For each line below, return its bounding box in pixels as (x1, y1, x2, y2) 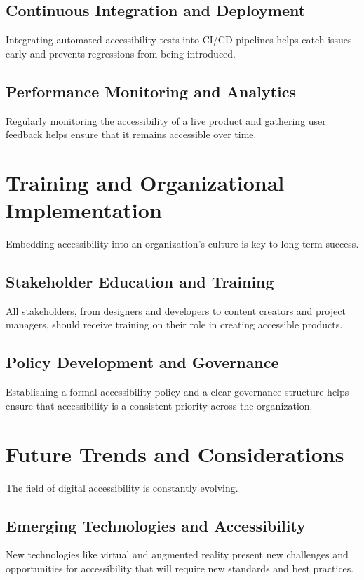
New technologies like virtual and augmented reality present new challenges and (6, 547, 349, 562)
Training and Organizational (6, 168, 285, 196)
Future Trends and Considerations (6, 439, 344, 468)
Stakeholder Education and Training (6, 271, 274, 292)
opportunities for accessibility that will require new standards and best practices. (6, 560, 354, 575)
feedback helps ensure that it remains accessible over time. (6, 127, 257, 142)
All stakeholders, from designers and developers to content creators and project (6, 303, 346, 318)
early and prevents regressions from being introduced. (6, 46, 236, 60)
